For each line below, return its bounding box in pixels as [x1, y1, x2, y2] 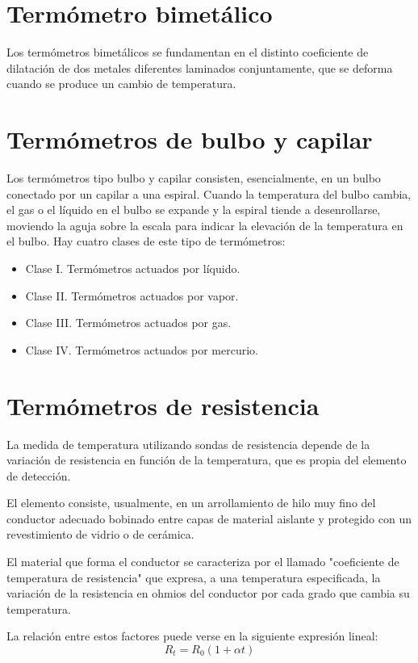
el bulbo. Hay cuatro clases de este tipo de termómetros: [6, 233, 286, 250]
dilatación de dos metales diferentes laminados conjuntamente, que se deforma [6, 59, 393, 76]
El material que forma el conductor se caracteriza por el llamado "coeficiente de [6, 553, 399, 570]
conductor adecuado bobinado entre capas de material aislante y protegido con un [6, 510, 412, 527]
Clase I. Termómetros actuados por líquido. [25, 260, 240, 276]
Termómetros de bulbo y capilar [6, 123, 373, 156]
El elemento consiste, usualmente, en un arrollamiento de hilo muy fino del [6, 494, 376, 511]
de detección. [6, 467, 71, 484]
